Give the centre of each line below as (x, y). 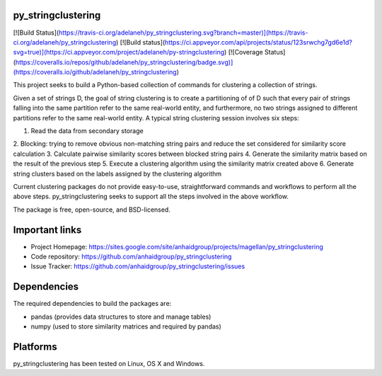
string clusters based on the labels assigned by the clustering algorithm (117, 173)
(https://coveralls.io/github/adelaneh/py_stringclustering (95, 72)
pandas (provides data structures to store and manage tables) (121, 317)
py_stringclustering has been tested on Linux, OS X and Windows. (109, 364)
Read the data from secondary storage (87, 131)
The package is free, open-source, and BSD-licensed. (92, 210)
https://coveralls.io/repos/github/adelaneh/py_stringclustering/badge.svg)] (124, 62)
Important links (47, 230)
